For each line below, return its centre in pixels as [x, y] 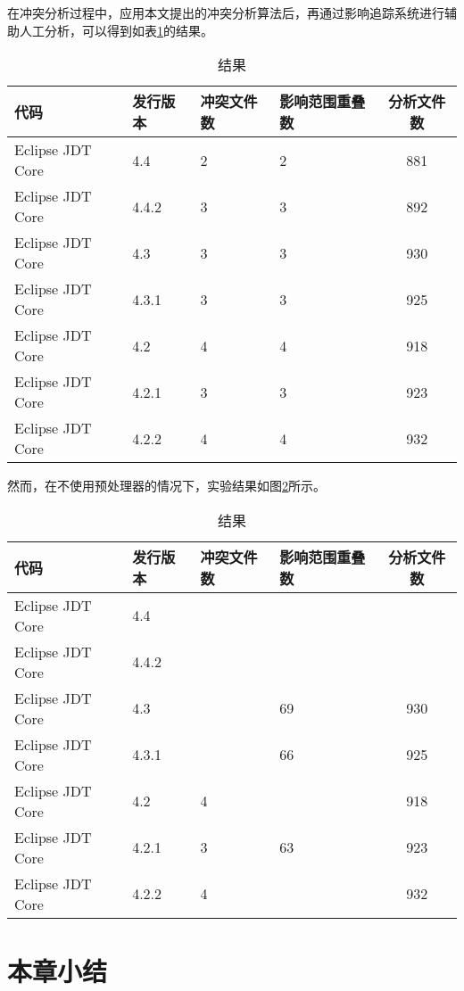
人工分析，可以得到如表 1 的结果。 [116, 30]
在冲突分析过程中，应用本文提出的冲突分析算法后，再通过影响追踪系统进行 [226, 12]
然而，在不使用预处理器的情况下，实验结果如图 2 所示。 [166, 486]
